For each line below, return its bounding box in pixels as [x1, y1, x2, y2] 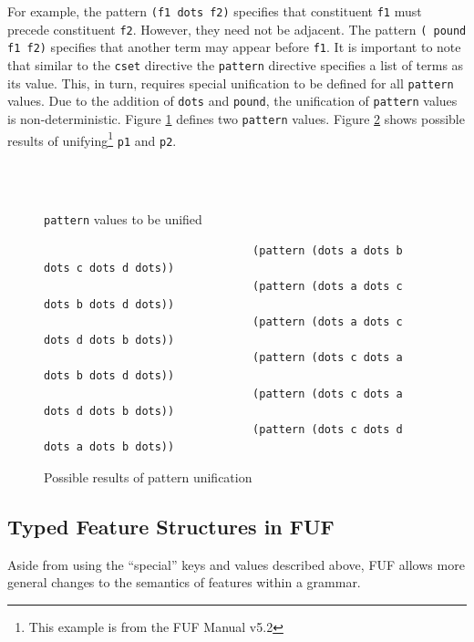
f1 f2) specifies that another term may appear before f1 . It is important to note [7, 37, 461, 57]
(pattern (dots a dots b [252, 243, 403, 257]
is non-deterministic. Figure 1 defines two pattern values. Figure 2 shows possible [7, 109, 465, 128]
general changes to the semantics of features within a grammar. [7, 573, 361, 592]
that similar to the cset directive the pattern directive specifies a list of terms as [7, 55, 464, 74]
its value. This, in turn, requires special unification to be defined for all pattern [7, 73, 454, 92]
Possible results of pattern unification [44, 467, 252, 486]
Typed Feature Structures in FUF [7, 512, 335, 540]
